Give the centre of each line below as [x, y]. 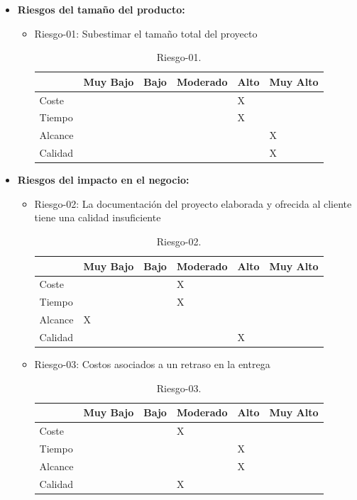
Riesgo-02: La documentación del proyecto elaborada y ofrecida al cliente [193, 203]
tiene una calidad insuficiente [98, 217]
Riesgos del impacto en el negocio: [103, 180]
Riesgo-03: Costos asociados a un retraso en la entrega [152, 364]
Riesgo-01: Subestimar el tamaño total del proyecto [146, 33]
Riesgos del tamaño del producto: [101, 9]
